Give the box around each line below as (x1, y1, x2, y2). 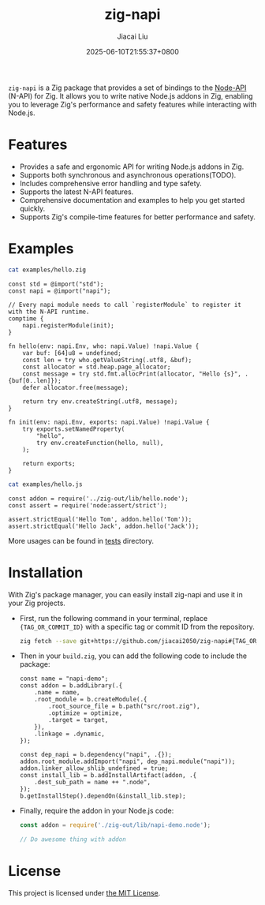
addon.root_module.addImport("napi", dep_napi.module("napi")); (19, 757, 236, 766)
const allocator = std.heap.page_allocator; (22, 363, 171, 371)
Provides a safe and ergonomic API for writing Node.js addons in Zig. (19, 162, 244, 171)
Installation (8, 563, 84, 582)
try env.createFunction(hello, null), (36, 439, 164, 447)
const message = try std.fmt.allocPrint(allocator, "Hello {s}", (22, 369, 242, 378)
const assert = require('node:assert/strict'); (8, 501, 168, 510)
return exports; (22, 459, 77, 467)
